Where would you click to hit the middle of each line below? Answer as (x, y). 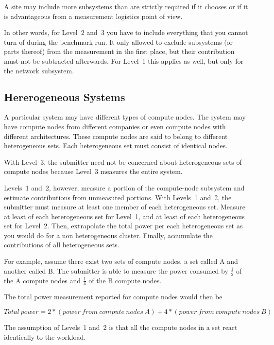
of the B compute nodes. (125, 280)
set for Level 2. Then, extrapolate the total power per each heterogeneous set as (123, 226)
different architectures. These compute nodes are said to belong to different (116, 136)
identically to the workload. (45, 336)
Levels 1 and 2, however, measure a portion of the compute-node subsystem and (124, 187)
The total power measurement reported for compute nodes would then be (113, 297)
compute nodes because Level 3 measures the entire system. (93, 171)
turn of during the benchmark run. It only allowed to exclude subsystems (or (119, 42)
